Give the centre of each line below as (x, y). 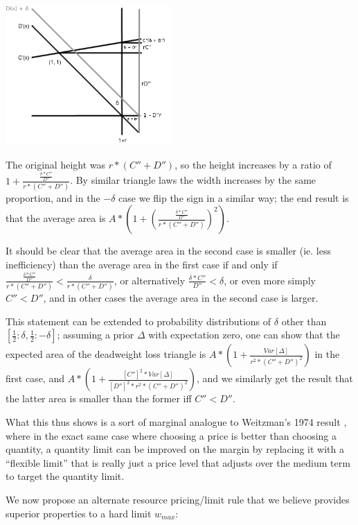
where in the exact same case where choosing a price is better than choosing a (171, 435)
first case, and (35, 378)
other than (304, 321)
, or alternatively (150, 280)
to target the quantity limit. (65, 476)
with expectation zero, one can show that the (244, 335)
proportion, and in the (53, 197)
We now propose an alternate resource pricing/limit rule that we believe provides (178, 500)
